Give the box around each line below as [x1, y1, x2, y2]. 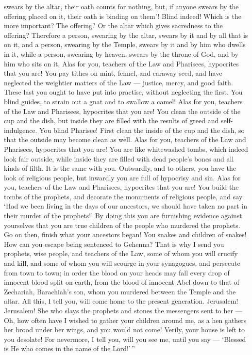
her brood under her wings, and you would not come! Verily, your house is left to [4, 324, 245, 335]
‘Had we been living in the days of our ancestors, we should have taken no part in [4, 201, 247, 211]
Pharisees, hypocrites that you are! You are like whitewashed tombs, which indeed [4, 144, 248, 154]
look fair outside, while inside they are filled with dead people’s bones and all [4, 153, 234, 163]
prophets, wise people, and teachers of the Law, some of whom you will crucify [4, 248, 238, 258]
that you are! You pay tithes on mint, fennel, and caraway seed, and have [4, 68, 222, 78]
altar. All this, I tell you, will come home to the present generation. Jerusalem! [4, 296, 238, 306]
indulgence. [4, 125, 37, 135]
